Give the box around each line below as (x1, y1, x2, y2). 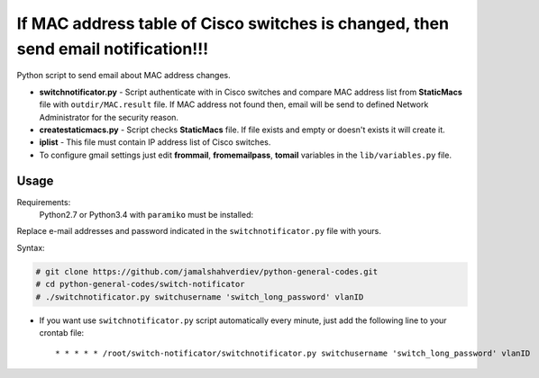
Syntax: (16, 242, 45, 253)
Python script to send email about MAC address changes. (16, 70, 231, 81)
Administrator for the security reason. (39, 112, 179, 122)
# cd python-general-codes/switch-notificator (35, 279, 245, 290)
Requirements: (16, 196, 71, 207)
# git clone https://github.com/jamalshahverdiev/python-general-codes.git (35, 266, 379, 276)
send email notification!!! (16, 39, 209, 58)
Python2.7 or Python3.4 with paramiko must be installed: (39, 209, 254, 220)
